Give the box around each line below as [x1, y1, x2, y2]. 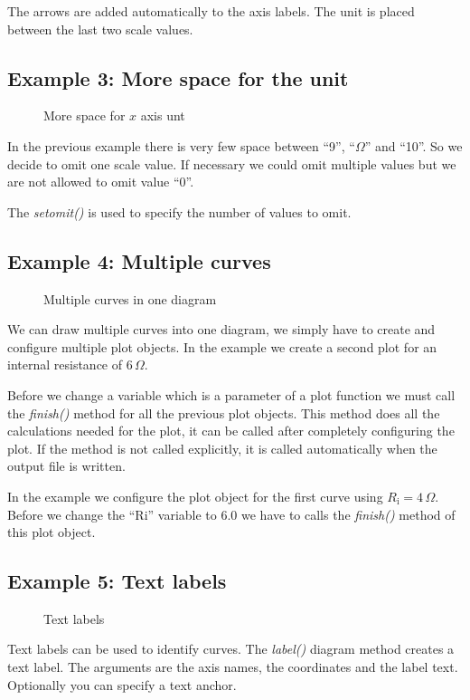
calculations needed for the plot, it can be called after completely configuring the [7, 421, 455, 440]
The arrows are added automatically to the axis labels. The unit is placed [7, 2, 415, 20]
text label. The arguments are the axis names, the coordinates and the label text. [7, 657, 458, 676]
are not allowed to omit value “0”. [7, 172, 194, 191]
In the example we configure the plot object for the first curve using [7, 486, 383, 505]
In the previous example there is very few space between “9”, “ [7, 136, 355, 155]
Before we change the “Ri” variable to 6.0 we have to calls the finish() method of [7, 504, 456, 523]
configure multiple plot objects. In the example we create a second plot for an [7, 337, 437, 356]
